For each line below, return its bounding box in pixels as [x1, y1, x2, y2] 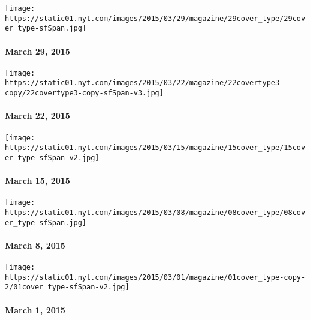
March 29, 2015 [5, 44, 70, 57]
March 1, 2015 [5, 303, 65, 316]
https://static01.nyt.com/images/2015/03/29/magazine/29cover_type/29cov [5, 14, 306, 23]
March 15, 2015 [5, 174, 70, 187]
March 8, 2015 [5, 238, 65, 251]
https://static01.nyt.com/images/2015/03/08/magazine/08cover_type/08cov [5, 208, 306, 217]
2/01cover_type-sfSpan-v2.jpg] [5, 283, 130, 292]
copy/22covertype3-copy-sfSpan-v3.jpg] [5, 89, 164, 98]
